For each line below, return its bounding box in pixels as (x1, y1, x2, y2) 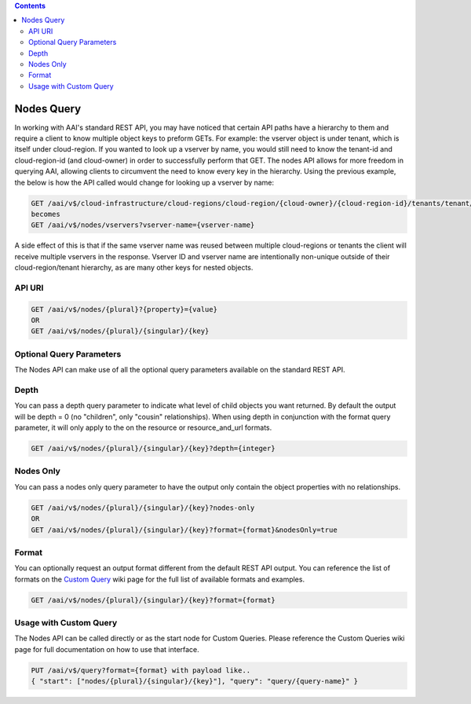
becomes (31, 209, 60, 218)
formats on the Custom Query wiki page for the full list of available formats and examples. (14, 574, 305, 584)
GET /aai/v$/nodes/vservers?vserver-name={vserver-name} (31, 221, 255, 229)
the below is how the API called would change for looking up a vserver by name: (14, 178, 275, 187)
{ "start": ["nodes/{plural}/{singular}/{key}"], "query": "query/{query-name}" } (31, 676, 359, 686)
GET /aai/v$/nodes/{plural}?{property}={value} (31, 305, 217, 313)
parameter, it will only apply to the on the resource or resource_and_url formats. (14, 423, 272, 432)
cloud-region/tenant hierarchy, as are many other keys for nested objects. (14, 263, 254, 273)
